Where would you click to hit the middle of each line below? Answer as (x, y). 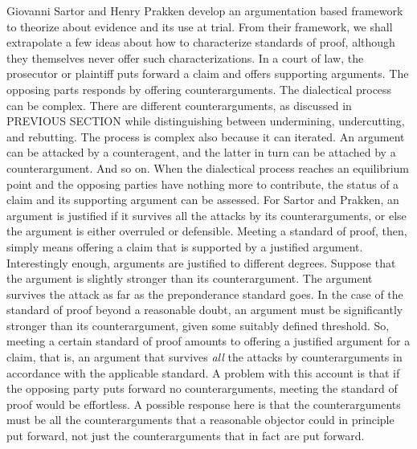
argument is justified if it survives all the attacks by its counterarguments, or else (206, 215)
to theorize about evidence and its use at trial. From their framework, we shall (200, 26)
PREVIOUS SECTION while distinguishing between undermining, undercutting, (206, 121)
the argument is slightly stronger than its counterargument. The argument (190, 278)
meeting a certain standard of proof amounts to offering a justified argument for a (208, 341)
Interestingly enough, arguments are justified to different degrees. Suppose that (201, 262)
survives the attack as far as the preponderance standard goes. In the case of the (205, 294)
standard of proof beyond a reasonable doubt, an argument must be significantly (205, 310)
